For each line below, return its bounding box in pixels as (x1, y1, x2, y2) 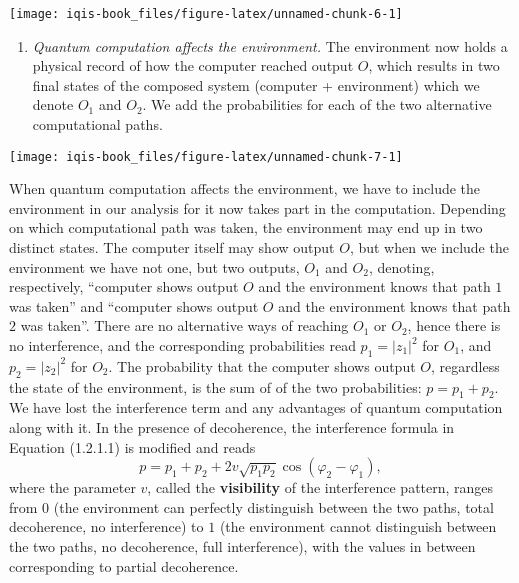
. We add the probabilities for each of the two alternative (142, 94, 492, 115)
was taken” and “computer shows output (9, 295, 259, 316)
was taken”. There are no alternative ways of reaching (20, 315, 349, 336)
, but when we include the (349, 237, 509, 258)
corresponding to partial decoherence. (9, 555, 239, 576)
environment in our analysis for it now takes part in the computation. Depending (9, 197, 506, 218)
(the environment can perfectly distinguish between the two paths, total (53, 496, 494, 517)
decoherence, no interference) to (9, 516, 204, 537)
